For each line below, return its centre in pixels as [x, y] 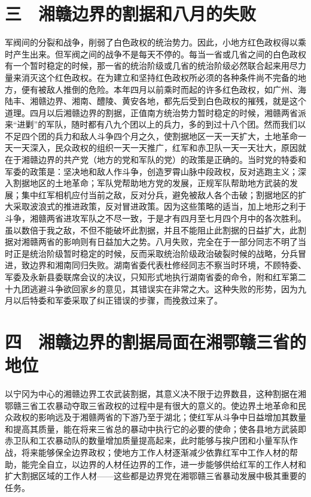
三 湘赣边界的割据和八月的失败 [131, 13]
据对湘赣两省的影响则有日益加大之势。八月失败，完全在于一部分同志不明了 [151, 242]
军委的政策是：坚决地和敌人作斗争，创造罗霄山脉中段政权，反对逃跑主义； [151, 171]
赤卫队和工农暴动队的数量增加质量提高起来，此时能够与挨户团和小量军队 [147, 440]
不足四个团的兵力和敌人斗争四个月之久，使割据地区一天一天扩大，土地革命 [151, 136]
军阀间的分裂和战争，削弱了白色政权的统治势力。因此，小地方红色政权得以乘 [155, 42]
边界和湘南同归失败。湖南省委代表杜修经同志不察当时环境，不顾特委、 [168, 265]
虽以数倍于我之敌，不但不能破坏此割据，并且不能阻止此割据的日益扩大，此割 [155, 230]
